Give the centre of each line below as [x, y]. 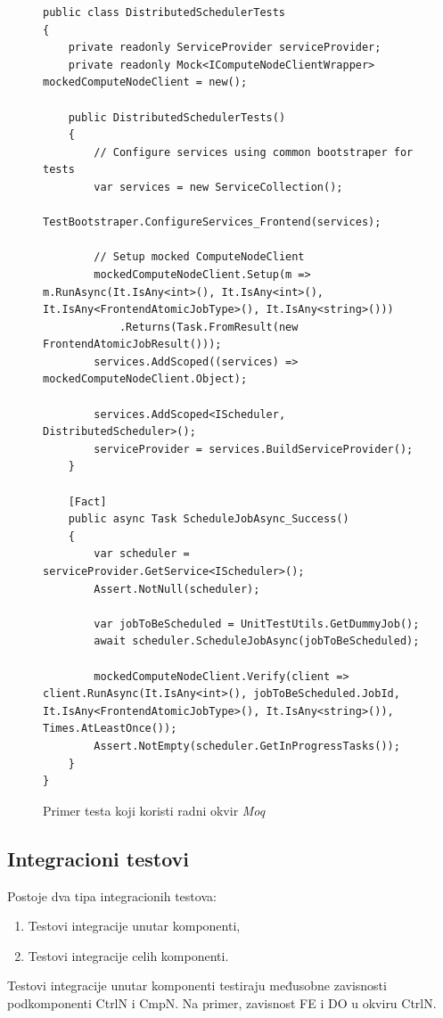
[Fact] [87, 501]
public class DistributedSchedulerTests [164, 12]
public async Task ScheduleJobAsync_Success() [209, 519]
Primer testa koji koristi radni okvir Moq [154, 810]
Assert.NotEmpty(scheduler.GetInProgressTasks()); [247, 746]
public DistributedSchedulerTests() [177, 117]
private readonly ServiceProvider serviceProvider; [225, 48]
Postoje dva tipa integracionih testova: [112, 895]
